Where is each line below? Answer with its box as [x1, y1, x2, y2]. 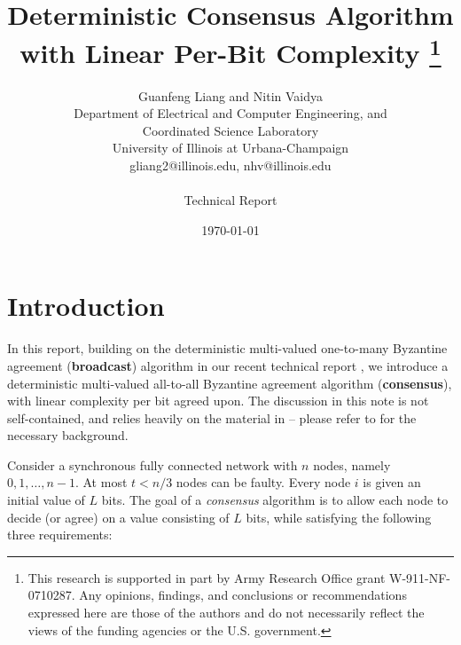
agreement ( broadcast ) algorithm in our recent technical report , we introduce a [7, 356, 449, 374]
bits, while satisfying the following [246, 507, 432, 526]
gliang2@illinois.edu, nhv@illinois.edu [129, 156, 332, 175]
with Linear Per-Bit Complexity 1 [20, 31, 441, 71]
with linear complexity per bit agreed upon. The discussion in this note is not [7, 391, 429, 410]
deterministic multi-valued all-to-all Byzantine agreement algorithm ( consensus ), [7, 374, 452, 392]
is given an [363, 473, 421, 492]
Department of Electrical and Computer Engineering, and [74, 104, 387, 122]
